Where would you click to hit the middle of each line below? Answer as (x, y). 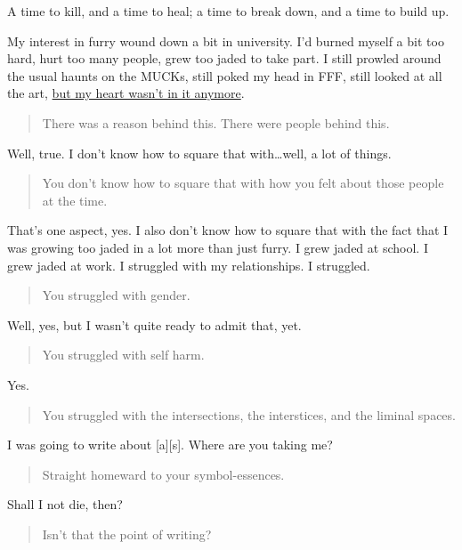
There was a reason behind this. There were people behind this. (216, 122)
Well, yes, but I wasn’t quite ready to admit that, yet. (154, 324)
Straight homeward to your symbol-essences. (163, 474)
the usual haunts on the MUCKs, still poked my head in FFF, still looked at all (225, 75)
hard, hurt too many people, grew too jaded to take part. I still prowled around (224, 58)
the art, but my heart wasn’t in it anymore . (126, 93)
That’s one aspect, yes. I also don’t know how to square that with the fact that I (228, 230)
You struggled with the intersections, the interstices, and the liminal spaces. (249, 414)
